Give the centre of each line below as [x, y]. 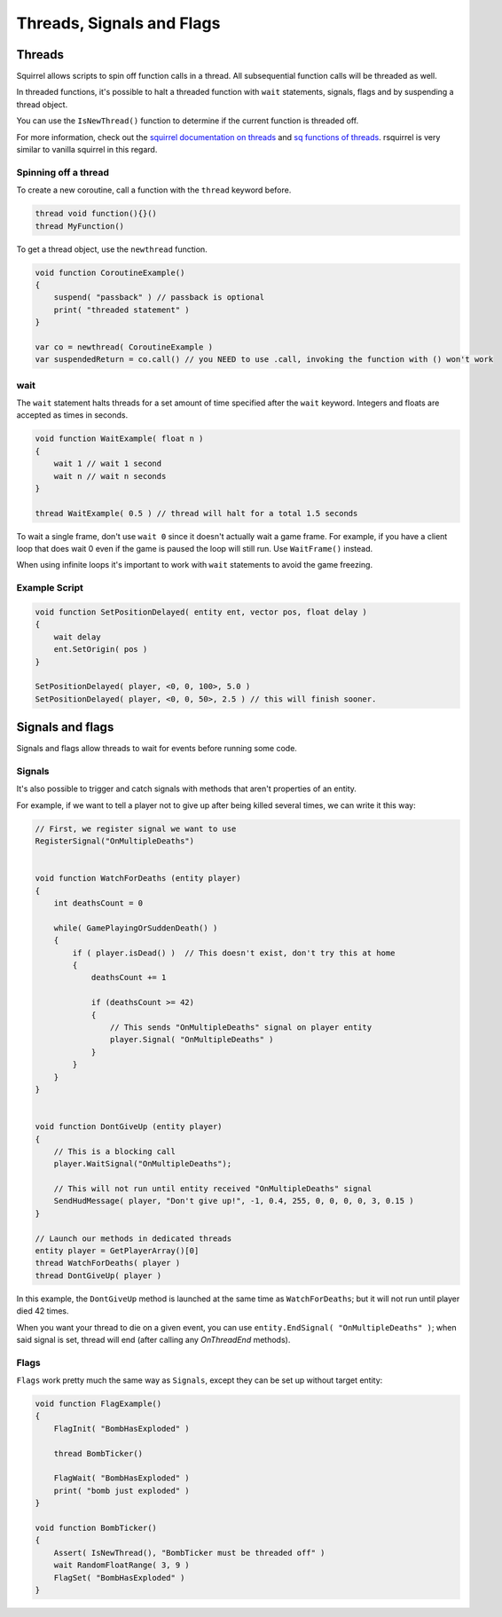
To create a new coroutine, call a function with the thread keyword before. [154, 190]
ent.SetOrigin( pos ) [101, 649]
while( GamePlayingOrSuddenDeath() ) [136, 928]
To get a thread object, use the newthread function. [112, 249]
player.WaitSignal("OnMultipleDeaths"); [143, 1164]
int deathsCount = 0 [98, 903]
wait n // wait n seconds [110, 476]
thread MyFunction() [79, 226]
